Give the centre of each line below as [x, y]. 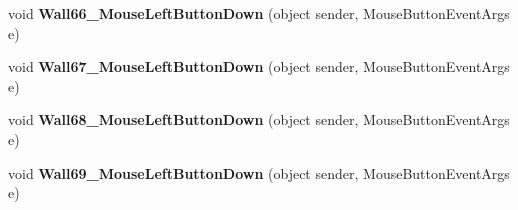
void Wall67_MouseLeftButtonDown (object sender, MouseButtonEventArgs [259, 66]
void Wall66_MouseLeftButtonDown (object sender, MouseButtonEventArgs [259, 13]
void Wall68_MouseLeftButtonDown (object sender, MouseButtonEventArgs [259, 119]
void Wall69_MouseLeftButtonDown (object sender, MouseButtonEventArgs [259, 172]
